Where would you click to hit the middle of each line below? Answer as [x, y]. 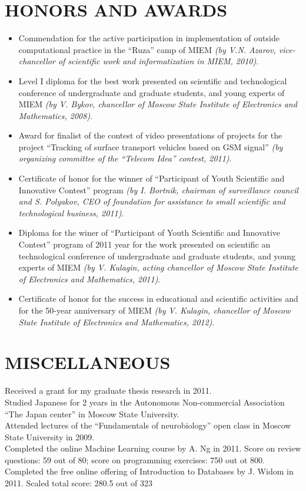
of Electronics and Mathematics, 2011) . [89, 279]
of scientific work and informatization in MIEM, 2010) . [158, 61]
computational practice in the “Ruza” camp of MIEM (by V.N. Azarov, [147, 49]
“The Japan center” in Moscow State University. [92, 413]
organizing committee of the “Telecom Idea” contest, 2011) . [125, 158]
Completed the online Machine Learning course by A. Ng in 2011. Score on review [153, 448]
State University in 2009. [50, 436]
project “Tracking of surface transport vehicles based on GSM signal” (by [151, 146]
